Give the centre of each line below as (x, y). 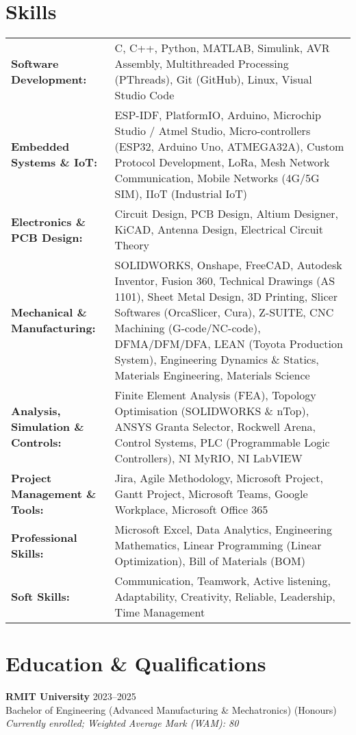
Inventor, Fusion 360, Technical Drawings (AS (225, 281)
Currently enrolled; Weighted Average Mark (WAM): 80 (122, 723)
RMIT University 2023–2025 (71, 696)
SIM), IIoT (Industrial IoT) (181, 194)
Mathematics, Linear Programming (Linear (218, 545)
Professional (44, 537)
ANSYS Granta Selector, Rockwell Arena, (215, 427)
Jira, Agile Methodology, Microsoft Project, (219, 478)
